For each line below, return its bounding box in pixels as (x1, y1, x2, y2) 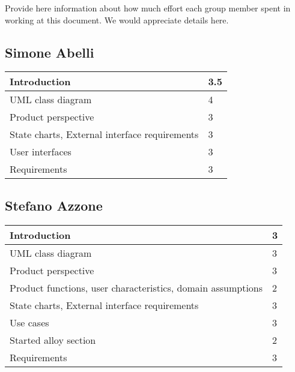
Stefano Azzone (5, 196, 103, 214)
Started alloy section (10, 332, 96, 347)
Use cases (10, 315, 49, 329)
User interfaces (10, 145, 71, 159)
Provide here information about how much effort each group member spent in (5, 2, 291, 14)
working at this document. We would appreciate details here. (5, 13, 229, 26)
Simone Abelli (5, 43, 94, 61)
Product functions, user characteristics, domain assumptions (10, 280, 263, 295)
